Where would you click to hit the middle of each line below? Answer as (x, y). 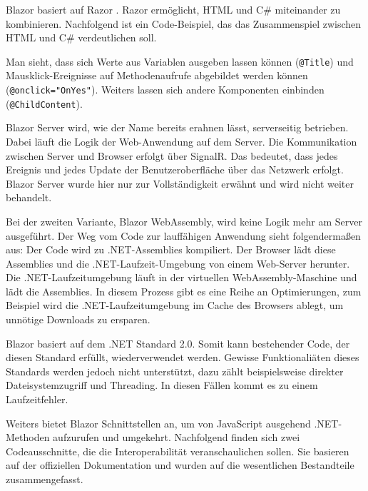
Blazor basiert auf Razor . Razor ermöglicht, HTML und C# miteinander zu (173, 9)
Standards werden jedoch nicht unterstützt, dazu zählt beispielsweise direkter (175, 371)
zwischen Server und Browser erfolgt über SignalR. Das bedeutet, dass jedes (172, 155)
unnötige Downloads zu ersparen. (78, 319)
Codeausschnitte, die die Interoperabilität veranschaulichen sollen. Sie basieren (178, 451)
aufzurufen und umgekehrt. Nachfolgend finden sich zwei (177, 437)
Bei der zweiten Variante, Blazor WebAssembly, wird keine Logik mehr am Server (184, 221)
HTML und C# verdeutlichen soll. (81, 37)
